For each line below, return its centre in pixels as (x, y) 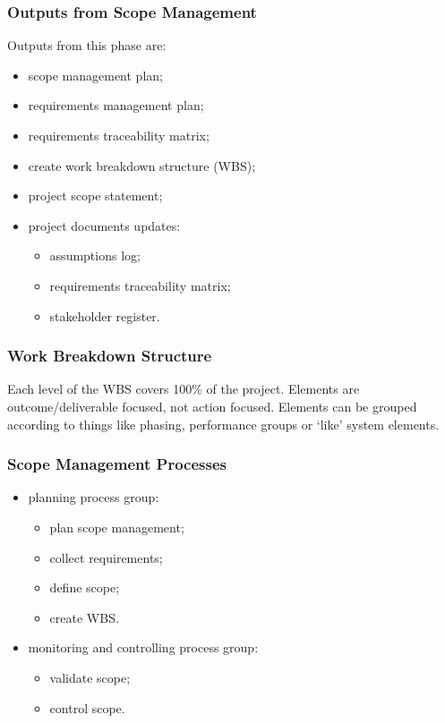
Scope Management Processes (117, 464)
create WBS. (84, 617)
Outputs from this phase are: (87, 45)
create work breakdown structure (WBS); (142, 165)
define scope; (85, 587)
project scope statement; (95, 196)
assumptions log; (95, 255)
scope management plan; (95, 75)
